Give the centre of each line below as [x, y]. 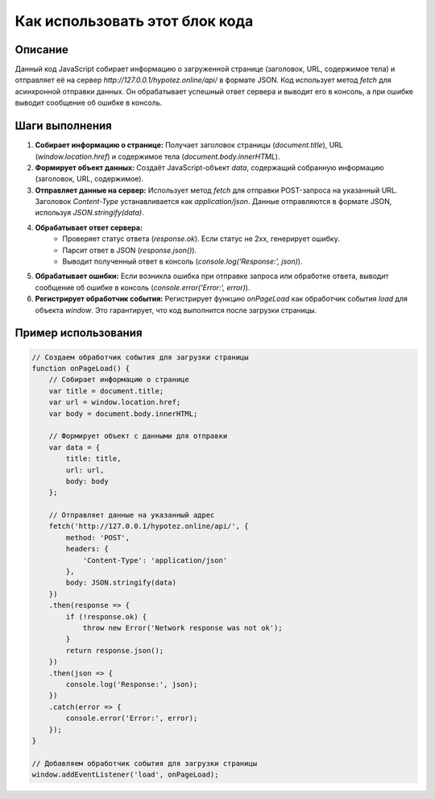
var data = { [75, 447]
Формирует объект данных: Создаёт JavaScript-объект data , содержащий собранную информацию [209, 167]
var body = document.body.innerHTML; [123, 414]
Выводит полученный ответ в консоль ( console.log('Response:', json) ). [182, 261]
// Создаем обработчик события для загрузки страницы [140, 357]
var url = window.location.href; [115, 402]
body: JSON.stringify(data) [121, 583]
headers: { [87, 549]
